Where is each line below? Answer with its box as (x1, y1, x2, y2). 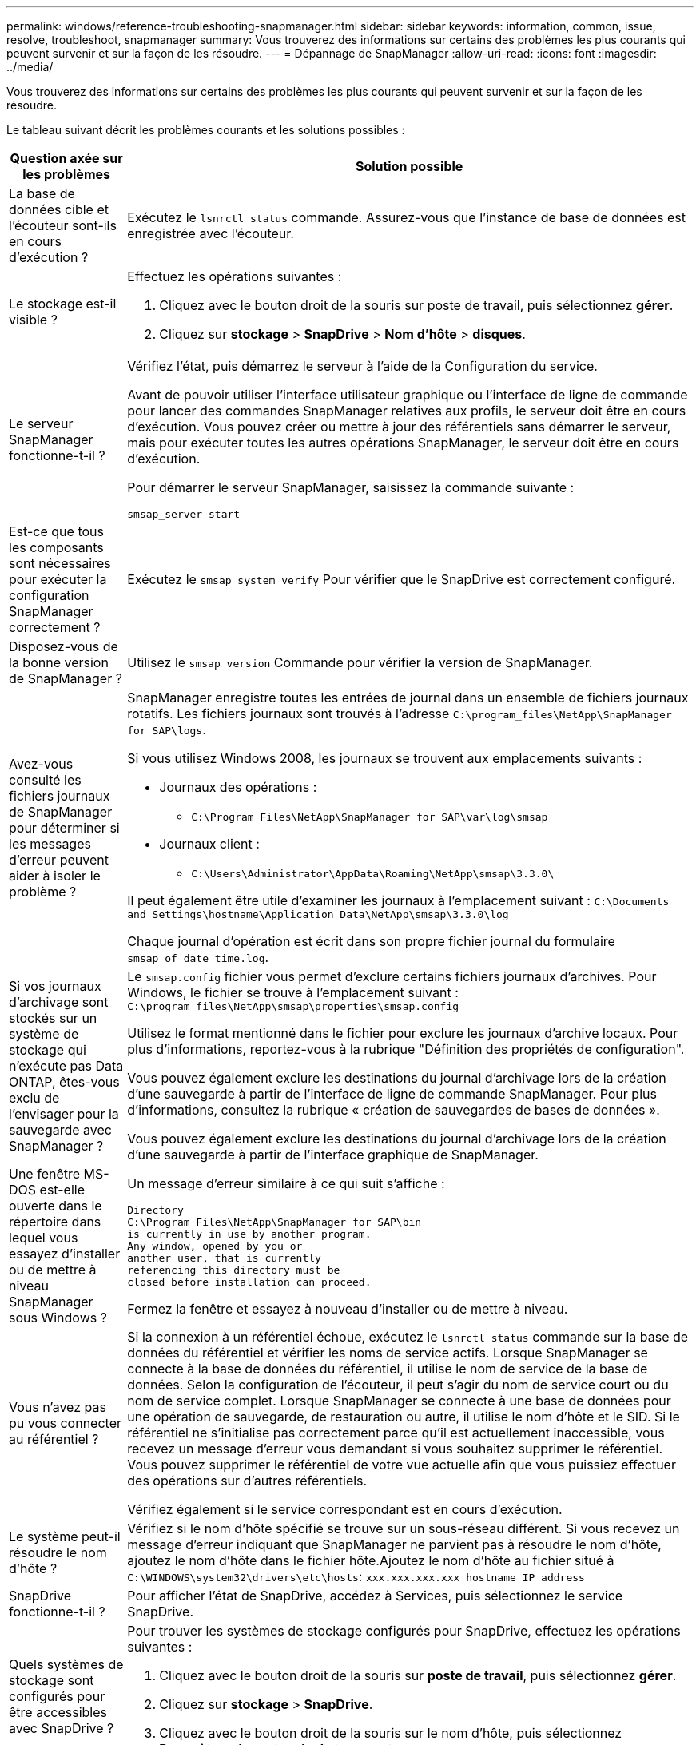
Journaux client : (159, 836, 260, 852)
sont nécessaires (9, 555, 111, 571)
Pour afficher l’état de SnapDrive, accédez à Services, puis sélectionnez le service (127, 1588, 623, 1604)
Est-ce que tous (9, 523, 104, 539)
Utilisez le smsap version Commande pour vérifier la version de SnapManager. (127, 654, 593, 670)
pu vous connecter (9, 1415, 121, 1431)
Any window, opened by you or (127, 1239, 303, 1252)
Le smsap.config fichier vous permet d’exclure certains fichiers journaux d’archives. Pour (127, 968, 657, 984)
